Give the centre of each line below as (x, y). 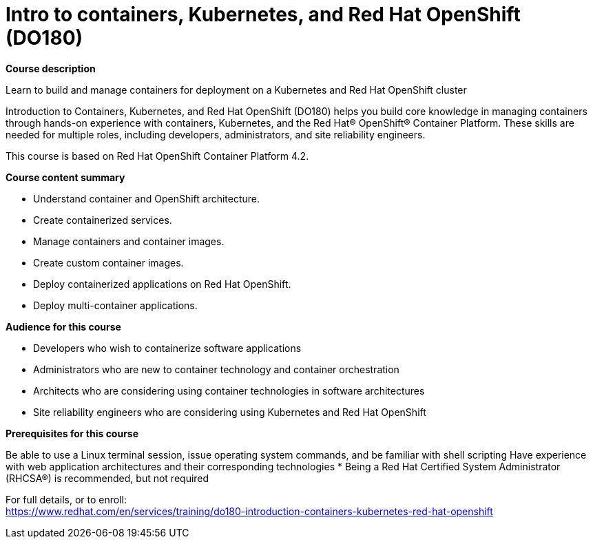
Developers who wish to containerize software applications (167, 348)
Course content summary (65, 177)
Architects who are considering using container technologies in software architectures (229, 390)
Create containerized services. (103, 220)
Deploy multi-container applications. (115, 305)
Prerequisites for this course (72, 433)
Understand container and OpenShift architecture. (147, 198)
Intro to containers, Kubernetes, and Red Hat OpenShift (263, 14)
